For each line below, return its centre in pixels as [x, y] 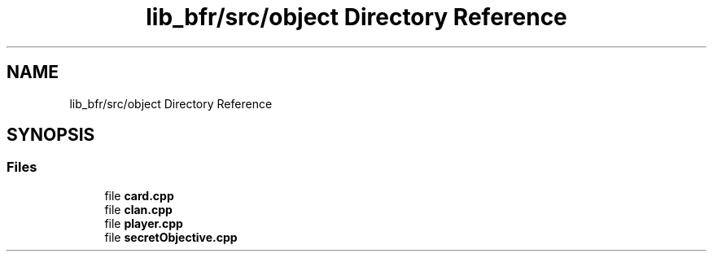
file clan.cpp [138, 209]
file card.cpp [139, 195]
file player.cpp [144, 223]
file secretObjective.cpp [171, 237]
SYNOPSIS [51, 135]
